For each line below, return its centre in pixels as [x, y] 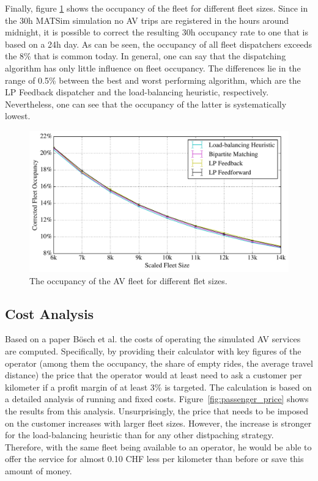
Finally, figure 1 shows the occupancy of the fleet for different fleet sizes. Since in [157, 8]
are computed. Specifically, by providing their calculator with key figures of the [153, 351]
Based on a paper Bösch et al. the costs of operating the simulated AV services [153, 339]
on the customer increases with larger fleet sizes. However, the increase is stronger [158, 423]
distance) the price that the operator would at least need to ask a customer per [153, 375]
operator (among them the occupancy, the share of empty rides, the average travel [159, 363]
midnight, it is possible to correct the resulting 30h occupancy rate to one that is [157, 32]
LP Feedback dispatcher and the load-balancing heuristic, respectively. [137, 92]
